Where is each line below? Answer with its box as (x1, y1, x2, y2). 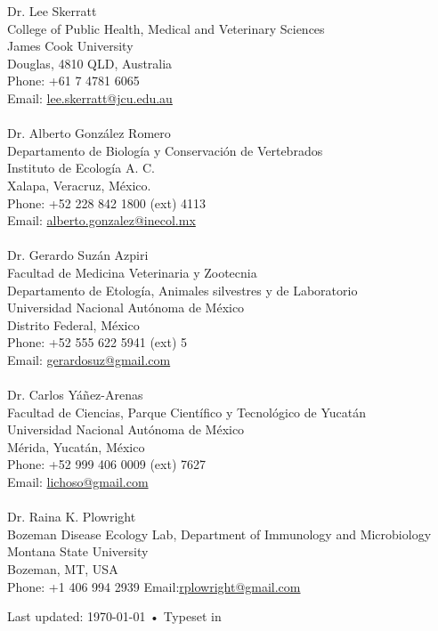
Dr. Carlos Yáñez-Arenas (7, 385, 143, 404)
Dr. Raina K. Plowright (7, 507, 136, 526)
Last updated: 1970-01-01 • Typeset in (7, 607, 222, 626)
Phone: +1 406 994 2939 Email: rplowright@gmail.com (7, 577, 301, 595)
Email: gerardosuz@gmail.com (7, 350, 171, 368)
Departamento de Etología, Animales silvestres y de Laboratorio (7, 280, 358, 299)
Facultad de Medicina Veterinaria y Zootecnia (7, 263, 257, 281)
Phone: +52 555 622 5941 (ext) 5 (7, 333, 188, 352)
